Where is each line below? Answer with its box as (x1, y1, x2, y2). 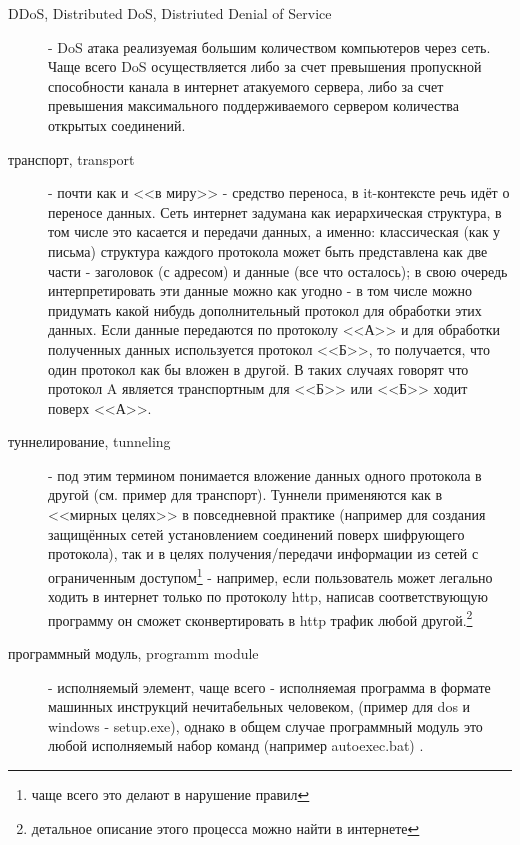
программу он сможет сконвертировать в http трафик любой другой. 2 (48, 606, 473, 630)
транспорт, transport (8, 148, 135, 169)
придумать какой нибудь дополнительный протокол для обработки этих (48, 299, 482, 320)
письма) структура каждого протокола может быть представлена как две (48, 240, 488, 261)
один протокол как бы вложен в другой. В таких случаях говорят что (48, 358, 469, 379)
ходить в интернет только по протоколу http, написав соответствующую (48, 586, 489, 607)
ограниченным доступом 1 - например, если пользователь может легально (48, 563, 493, 587)
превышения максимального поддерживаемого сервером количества (48, 95, 459, 116)
